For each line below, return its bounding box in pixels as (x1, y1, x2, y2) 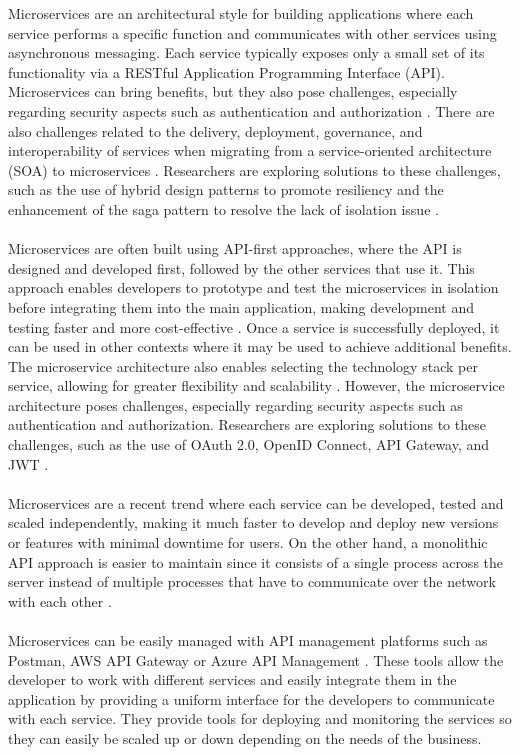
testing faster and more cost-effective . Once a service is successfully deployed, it (8, 316, 500, 337)
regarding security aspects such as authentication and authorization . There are (8, 100, 495, 121)
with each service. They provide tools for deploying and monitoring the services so (8, 708, 512, 729)
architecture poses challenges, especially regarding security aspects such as (8, 394, 463, 415)
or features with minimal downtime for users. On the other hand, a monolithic (8, 532, 488, 553)
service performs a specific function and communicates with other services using (8, 22, 497, 43)
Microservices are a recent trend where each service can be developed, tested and (8, 492, 504, 513)
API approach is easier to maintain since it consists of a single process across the (8, 551, 504, 572)
